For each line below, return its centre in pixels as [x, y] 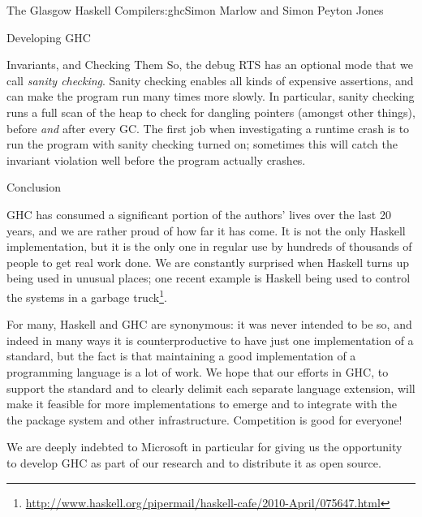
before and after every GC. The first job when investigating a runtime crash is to [208, 128]
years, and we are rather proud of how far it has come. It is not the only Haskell [206, 230]
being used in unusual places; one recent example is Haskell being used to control [209, 278]
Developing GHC [49, 37]
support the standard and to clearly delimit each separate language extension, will [211, 388]
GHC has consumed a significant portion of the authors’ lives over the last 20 [199, 214]
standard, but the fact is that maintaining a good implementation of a [181, 356]
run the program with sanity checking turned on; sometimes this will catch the [202, 144]
